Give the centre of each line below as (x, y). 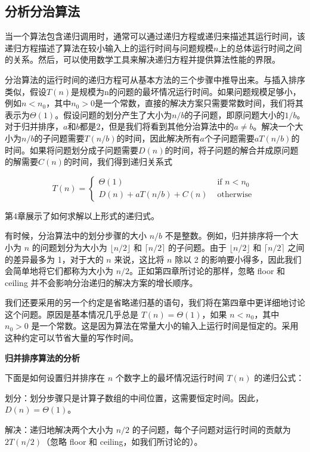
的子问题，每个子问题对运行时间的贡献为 (211, 430)
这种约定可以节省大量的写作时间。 (72, 338)
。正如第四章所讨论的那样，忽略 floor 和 (207, 271)
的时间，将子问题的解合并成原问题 (232, 150)
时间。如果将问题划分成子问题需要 (72, 150)
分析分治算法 (42, 11)
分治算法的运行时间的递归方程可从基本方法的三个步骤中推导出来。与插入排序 (155, 79)
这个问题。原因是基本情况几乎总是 (72, 314)
